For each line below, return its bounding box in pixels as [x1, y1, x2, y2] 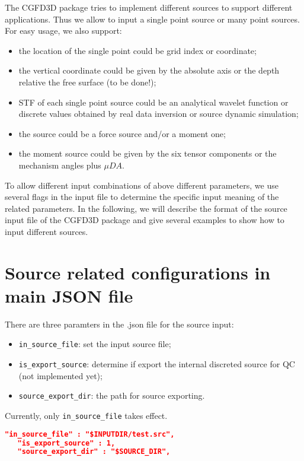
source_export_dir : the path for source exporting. [18, 389, 205, 402]
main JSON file [5, 283, 133, 307]
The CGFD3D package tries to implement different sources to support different [5, 1, 293, 13]
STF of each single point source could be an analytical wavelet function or [18, 96, 289, 108]
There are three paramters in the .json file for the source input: [5, 317, 234, 330]
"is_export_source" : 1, [17, 438, 116, 447]
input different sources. [5, 225, 88, 237]
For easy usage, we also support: [5, 24, 122, 37]
